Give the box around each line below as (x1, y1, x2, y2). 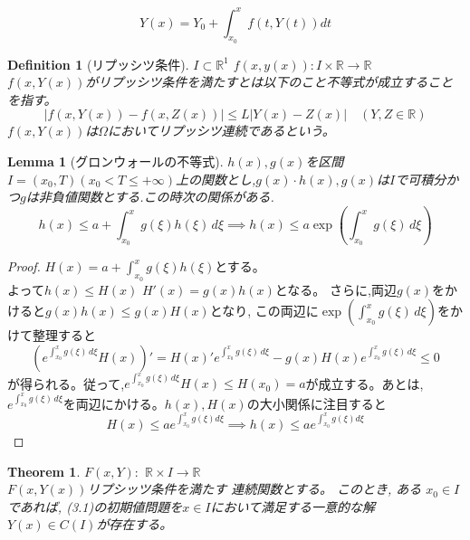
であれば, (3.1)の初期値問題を (7, 497, 183, 516)
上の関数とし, (176, 169, 256, 188)
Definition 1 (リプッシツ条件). (7, 54, 189, 73)
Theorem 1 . (7, 461, 81, 480)
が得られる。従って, (7, 374, 125, 393)
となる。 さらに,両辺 (274, 279, 397, 298)
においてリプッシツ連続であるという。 (108, 121, 335, 140)
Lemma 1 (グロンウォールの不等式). (7, 152, 224, 171)
